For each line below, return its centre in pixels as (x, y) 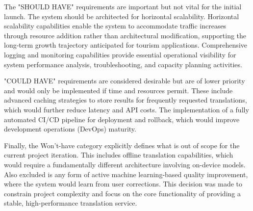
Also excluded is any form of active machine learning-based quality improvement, (126, 174)
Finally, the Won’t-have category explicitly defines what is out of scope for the (122, 145)
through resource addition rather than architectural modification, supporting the (125, 35)
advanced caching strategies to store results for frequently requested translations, (126, 100)
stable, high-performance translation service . (71, 203)
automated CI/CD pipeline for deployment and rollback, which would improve (122, 119)
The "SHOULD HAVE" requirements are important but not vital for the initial (123, 6)
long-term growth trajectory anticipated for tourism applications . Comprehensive (126, 45)
